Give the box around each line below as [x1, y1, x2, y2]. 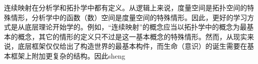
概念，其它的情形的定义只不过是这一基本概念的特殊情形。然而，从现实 [17, 31, 247, 41]
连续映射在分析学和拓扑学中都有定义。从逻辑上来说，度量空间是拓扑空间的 [4, 2, 247, 12]
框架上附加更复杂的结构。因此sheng [10, 50, 126, 61]
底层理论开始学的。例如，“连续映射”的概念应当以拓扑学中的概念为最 [24, 22, 247, 32]
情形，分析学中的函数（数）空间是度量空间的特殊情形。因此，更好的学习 [10, 12, 247, 22]
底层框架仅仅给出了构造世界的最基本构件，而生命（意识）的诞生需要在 [17, 41, 247, 51]
